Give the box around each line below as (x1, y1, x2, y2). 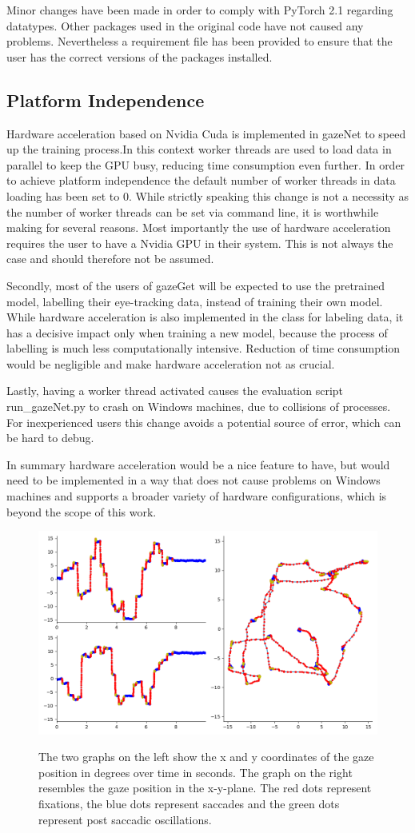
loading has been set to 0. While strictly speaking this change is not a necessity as (6, 187, 409, 204)
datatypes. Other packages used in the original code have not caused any (6, 17, 364, 34)
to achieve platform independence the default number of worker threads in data (6, 172, 396, 189)
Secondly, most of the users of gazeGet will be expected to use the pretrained (6, 277, 385, 293)
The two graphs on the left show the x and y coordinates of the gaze (38, 748, 374, 765)
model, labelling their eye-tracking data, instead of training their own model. (6, 293, 383, 309)
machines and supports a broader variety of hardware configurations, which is (6, 488, 387, 504)
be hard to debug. (6, 429, 94, 446)
